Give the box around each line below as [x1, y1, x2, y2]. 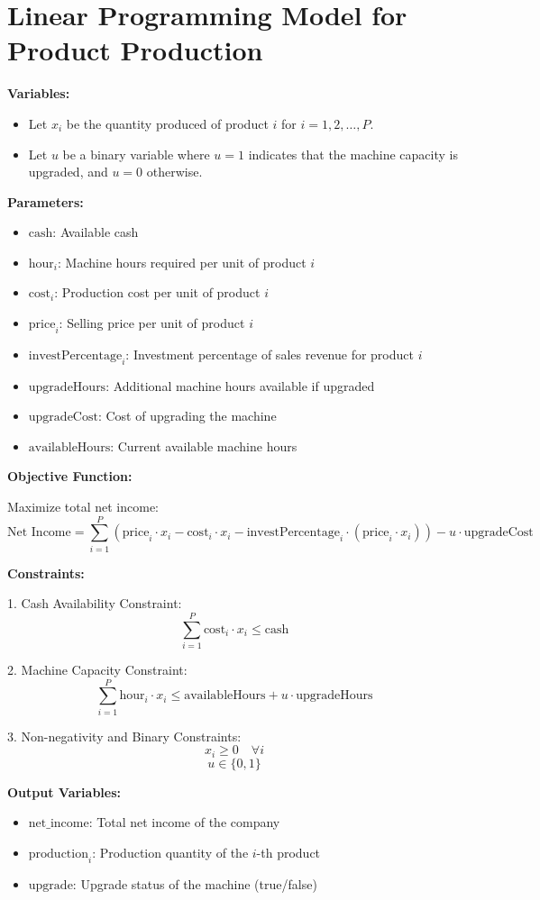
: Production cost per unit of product [54, 283, 261, 302]
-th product [256, 843, 321, 862]
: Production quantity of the [92, 843, 249, 862]
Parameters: [7, 192, 84, 211]
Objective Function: [7, 467, 133, 486]
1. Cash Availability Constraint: [7, 594, 182, 613]
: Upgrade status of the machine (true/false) [72, 874, 317, 893]
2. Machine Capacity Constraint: [7, 660, 188, 679]
